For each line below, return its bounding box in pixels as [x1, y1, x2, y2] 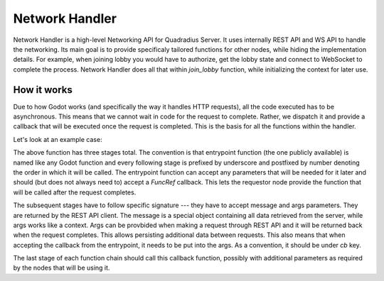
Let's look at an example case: [13, 135, 102, 143]
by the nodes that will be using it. [13, 263, 110, 272]
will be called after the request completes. [13, 188, 137, 197]
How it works [13, 84, 73, 96]
